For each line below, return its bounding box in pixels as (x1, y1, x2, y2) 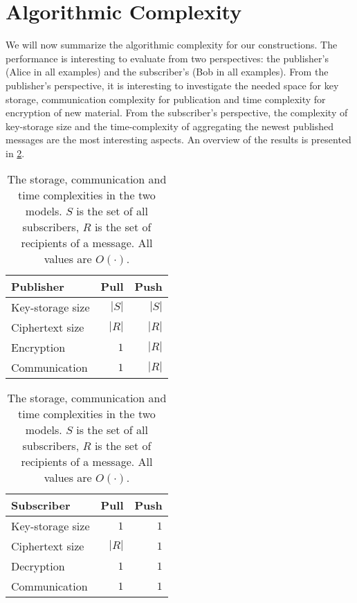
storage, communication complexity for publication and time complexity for (6, 91, 326, 106)
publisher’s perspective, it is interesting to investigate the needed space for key (6, 78, 339, 92)
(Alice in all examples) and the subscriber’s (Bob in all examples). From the (6, 64, 329, 79)
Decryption (11, 558, 65, 575)
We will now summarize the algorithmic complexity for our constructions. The (6, 37, 338, 52)
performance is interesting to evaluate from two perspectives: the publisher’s (6, 51, 329, 65)
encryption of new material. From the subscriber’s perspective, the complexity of (6, 105, 348, 120)
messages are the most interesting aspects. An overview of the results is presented (6, 132, 351, 147)
